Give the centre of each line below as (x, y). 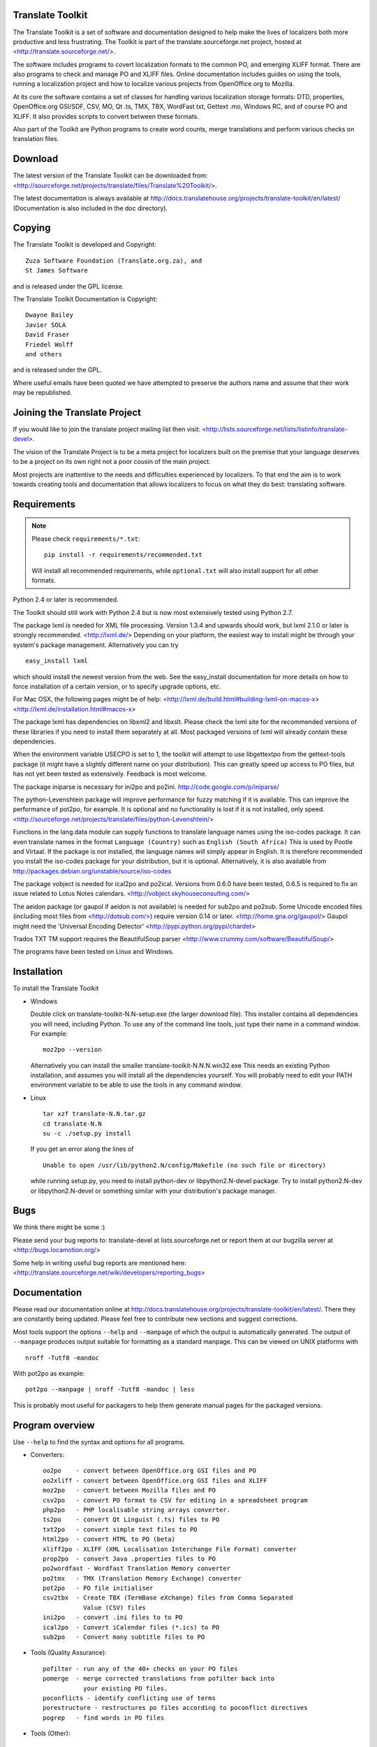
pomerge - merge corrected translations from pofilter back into (159, 1679)
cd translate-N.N (72, 1124)
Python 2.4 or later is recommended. (66, 600)
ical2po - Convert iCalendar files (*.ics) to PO (131, 1627)
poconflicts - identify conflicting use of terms (130, 1698)
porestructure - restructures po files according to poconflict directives (175, 1708)
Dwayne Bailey (49, 315)
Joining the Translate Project (77, 412)
